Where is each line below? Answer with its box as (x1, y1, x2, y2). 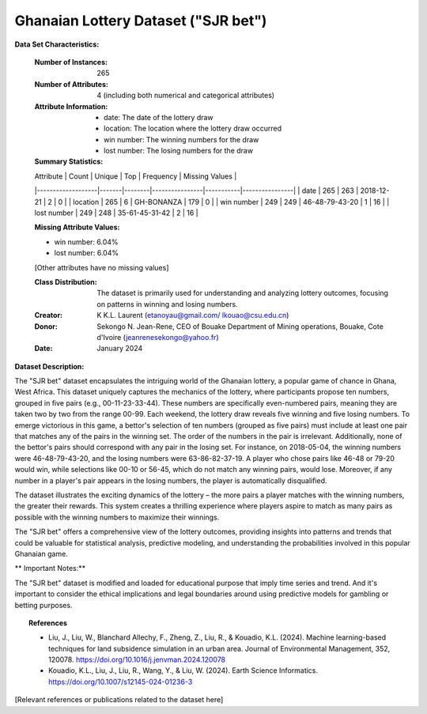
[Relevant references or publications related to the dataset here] (14, 695, 224, 705)
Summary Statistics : (34, 157, 104, 166)
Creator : (34, 311, 63, 320)
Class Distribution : (34, 277, 98, 286)
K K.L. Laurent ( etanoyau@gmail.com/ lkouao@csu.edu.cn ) (96, 311, 289, 320)
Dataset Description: (14, 361, 85, 371)
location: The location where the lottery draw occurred (104, 123, 282, 134)
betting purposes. (14, 600, 73, 610)
